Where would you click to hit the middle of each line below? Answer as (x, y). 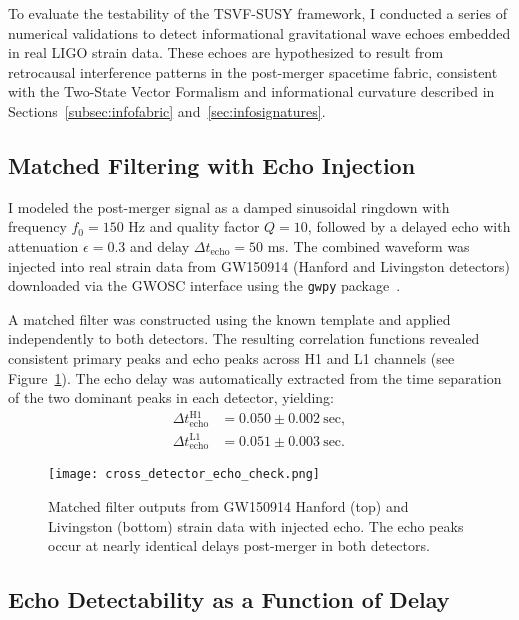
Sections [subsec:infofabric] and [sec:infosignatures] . (167, 110)
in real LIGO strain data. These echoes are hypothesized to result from (226, 52)
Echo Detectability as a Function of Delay (229, 599)
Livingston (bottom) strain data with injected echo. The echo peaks (256, 525)
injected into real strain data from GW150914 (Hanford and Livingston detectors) (259, 265)
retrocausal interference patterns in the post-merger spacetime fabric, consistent (253, 71)
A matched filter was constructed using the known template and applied (229, 318)
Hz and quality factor (194, 226)
